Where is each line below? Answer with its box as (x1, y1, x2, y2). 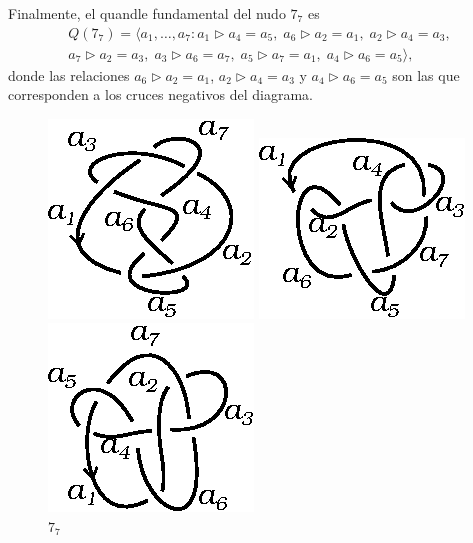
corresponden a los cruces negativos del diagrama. (8, 84, 313, 105)
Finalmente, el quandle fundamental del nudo (8, 3, 286, 23)
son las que (392, 64, 460, 85)
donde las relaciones (8, 64, 130, 85)
